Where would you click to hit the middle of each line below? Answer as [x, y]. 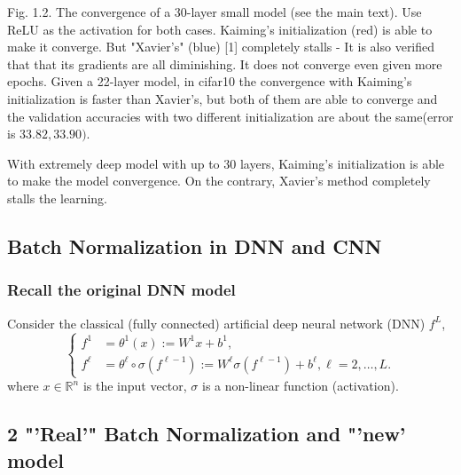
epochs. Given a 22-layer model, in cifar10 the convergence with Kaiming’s [210, 81]
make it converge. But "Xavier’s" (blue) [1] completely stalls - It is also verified [221, 47]
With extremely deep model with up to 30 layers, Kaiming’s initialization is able [226, 163]
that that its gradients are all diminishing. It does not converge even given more [225, 63]
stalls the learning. [57, 198]
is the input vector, [135, 386]
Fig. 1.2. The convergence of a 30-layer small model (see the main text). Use [215, 12]
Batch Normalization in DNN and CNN [195, 245]
